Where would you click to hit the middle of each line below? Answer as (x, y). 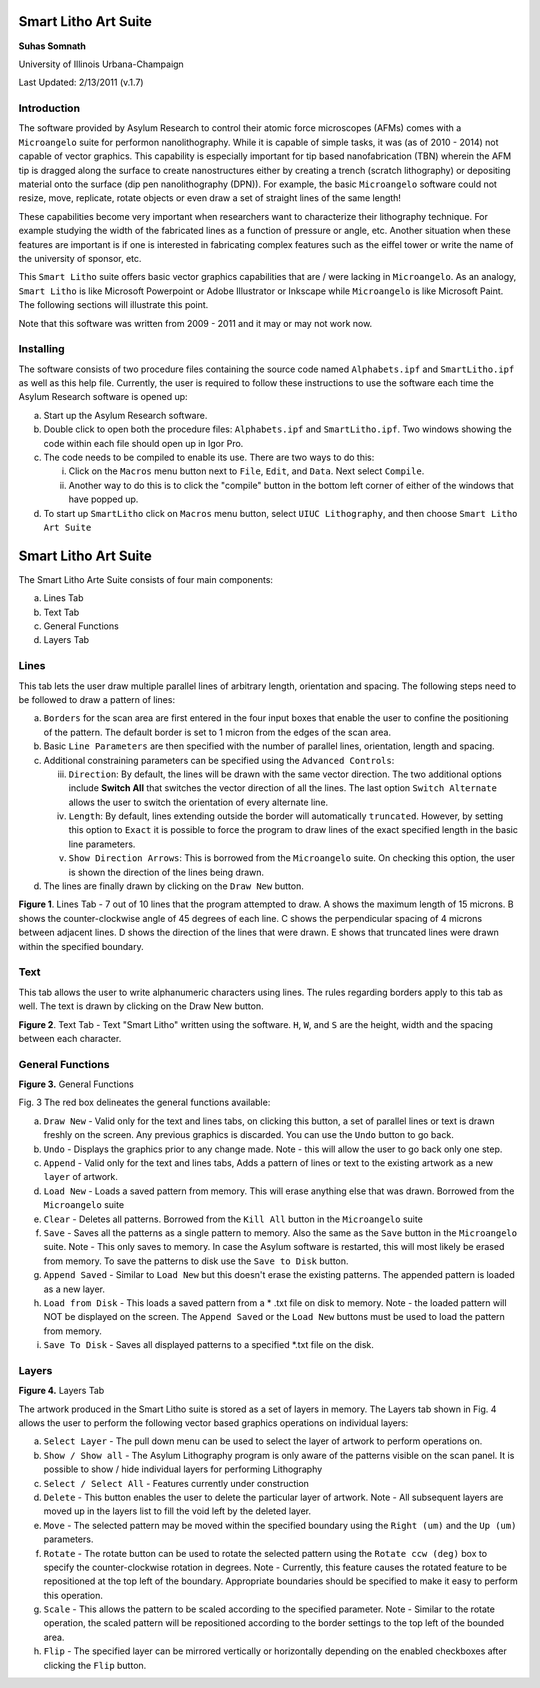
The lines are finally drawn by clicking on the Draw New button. (173, 886)
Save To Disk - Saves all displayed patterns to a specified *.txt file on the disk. (209, 1345)
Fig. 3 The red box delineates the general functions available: (144, 1102)
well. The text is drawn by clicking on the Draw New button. (141, 1006)
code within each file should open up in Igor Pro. (143, 443)
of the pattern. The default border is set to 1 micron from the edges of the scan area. (217, 732)
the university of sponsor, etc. (80, 258)
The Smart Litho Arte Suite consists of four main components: (146, 579)
